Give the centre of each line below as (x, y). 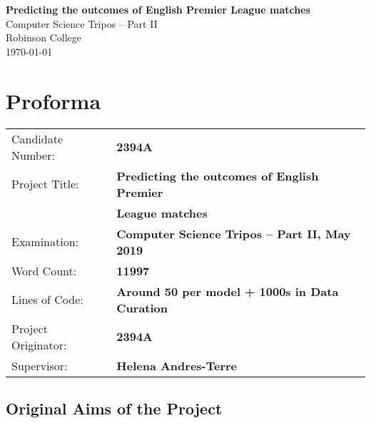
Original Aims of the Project (114, 408)
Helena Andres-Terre (177, 365)
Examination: (45, 241)
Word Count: (44, 270)
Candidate (37, 138)
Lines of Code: (47, 299)
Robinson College (44, 37)
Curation (142, 307)
